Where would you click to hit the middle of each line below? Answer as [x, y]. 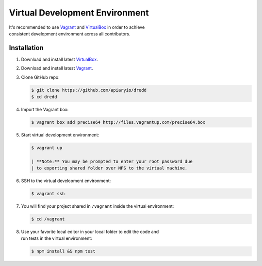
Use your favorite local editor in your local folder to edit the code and [90, 232]
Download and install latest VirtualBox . [59, 59]
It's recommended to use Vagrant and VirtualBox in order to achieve [77, 27]
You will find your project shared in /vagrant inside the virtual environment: [98, 206]
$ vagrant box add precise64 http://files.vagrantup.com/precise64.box [118, 122]
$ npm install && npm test [63, 251]
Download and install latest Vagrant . [57, 68]
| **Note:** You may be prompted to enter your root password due [112, 161]
